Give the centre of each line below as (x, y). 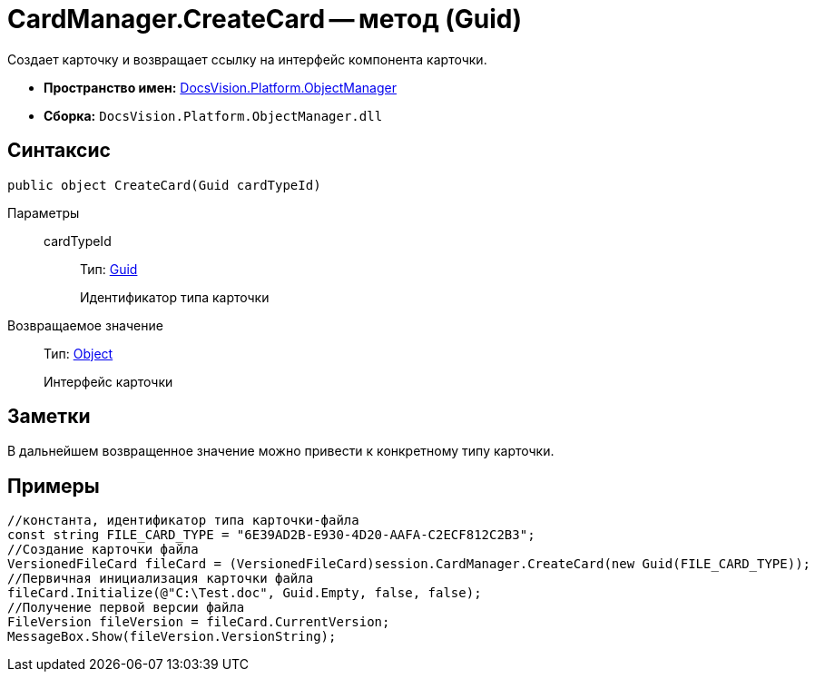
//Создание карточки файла (103, 550)
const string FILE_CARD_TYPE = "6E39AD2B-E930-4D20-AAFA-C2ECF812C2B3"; (271, 535)
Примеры (54, 486)
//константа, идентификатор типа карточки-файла (183, 521)
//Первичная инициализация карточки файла (161, 579)
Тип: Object (79, 353)
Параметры (44, 212)
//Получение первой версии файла (126, 608)
